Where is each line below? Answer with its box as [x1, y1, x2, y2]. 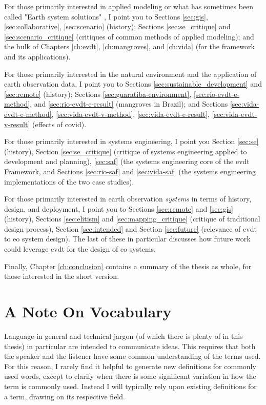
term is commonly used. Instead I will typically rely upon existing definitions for [4, 380, 257, 391]
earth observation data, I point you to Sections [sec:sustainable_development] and [4, 78, 262, 89]
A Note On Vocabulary [4, 301, 172, 322]
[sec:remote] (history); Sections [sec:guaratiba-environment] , [4, 88, 192, 99]
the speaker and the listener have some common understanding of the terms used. [4, 351, 261, 361]
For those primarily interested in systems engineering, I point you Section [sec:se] [4, 136, 259, 147]
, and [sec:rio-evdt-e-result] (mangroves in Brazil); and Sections [30, 98, 228, 109]
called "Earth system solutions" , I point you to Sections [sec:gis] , [4, 11, 208, 22]
